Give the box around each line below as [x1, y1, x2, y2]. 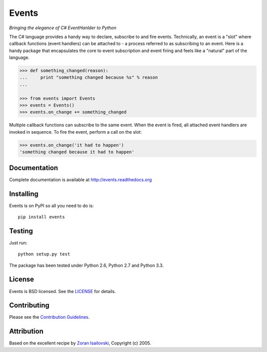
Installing [9, 190, 39, 198]
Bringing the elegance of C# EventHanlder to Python [9, 25, 117, 31]
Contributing [9, 301, 49, 309]
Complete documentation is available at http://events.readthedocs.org [9, 176, 152, 183]
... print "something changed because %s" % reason [19, 75, 158, 80]
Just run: [9, 240, 28, 246]
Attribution [9, 327, 44, 336]
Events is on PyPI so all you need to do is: [9, 202, 94, 208]
